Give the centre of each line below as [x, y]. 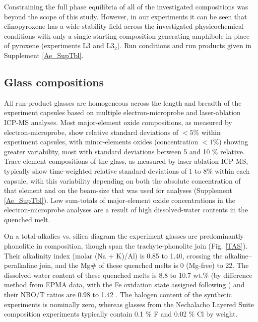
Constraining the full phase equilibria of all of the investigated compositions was [126, 6]
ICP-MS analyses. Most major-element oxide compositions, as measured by [118, 122]
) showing [234, 142]
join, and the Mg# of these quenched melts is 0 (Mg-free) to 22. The [144, 265]
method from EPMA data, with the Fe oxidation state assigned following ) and [124, 285]
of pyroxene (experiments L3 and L [58, 45]
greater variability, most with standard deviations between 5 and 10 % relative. [124, 151]
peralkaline [21, 265]
